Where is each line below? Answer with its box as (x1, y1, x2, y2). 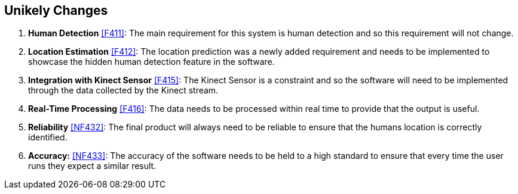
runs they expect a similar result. (28, 161, 157, 171)
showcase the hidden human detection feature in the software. (28, 57, 275, 67)
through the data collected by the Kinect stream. (28, 85, 219, 96)
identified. (28, 132, 68, 143)
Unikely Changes (4, 3, 108, 18)
